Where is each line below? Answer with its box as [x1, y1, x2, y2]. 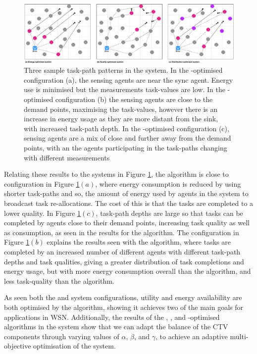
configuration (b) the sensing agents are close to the [55, 94, 213, 104]
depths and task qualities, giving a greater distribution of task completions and [4, 256, 244, 266]
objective [4, 341, 31, 351]
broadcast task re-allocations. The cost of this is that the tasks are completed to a [4, 198, 254, 208]
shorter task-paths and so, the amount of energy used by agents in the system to [4, 188, 249, 199]
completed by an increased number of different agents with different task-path [4, 246, 241, 256]
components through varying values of [4, 331, 119, 341]
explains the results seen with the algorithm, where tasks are [47, 237, 231, 247]
